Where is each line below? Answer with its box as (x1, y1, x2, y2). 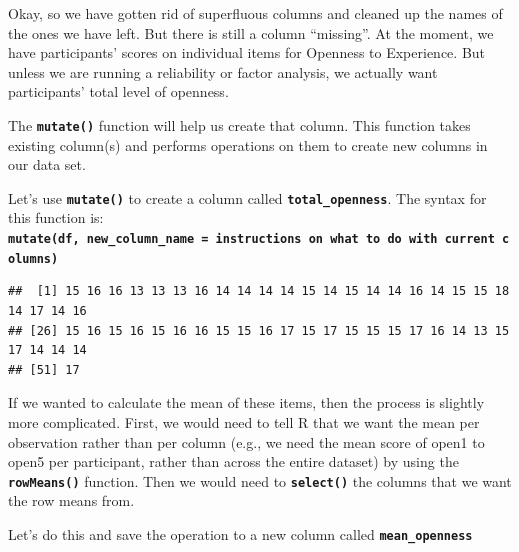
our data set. (8, 154, 86, 175)
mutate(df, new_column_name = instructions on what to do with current (8, 232, 495, 247)
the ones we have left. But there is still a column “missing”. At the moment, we (8, 22, 494, 43)
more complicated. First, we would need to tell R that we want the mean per (8, 411, 480, 432)
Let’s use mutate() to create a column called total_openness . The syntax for (8, 187, 487, 208)
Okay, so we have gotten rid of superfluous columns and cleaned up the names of (8, 3, 503, 23)
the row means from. (8, 490, 135, 511)
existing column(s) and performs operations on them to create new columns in (8, 134, 488, 155)
